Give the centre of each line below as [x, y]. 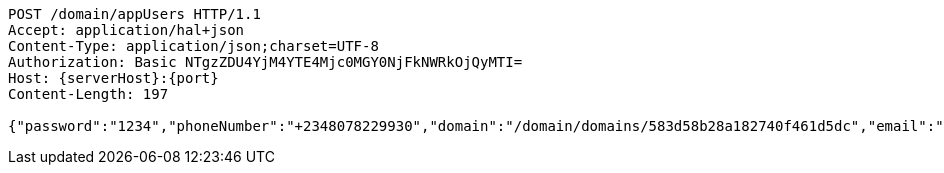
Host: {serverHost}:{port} [113, 78]
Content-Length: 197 [88, 94]
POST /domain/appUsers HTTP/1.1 [134, 14]
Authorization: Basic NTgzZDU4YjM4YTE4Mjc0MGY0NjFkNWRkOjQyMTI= [265, 62]
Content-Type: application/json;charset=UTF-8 [193, 46]
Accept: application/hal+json [126, 30]
